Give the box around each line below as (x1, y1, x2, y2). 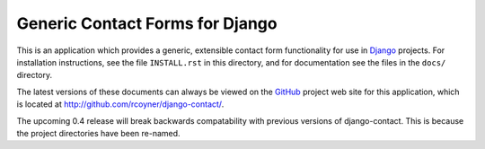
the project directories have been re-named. (16, 127, 181, 138)
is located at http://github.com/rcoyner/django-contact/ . (16, 99, 225, 110)
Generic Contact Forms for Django (16, 13, 278, 33)
